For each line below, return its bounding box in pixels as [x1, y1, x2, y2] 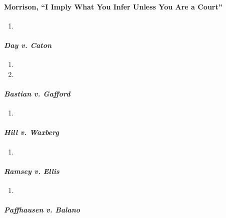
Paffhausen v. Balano [4, 204, 80, 215]
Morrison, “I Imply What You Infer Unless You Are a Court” [4, 1, 222, 11]
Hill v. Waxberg [4, 127, 59, 137]
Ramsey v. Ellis [4, 165, 59, 176]
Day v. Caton [4, 39, 52, 50]
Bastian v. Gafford [4, 88, 70, 98]
